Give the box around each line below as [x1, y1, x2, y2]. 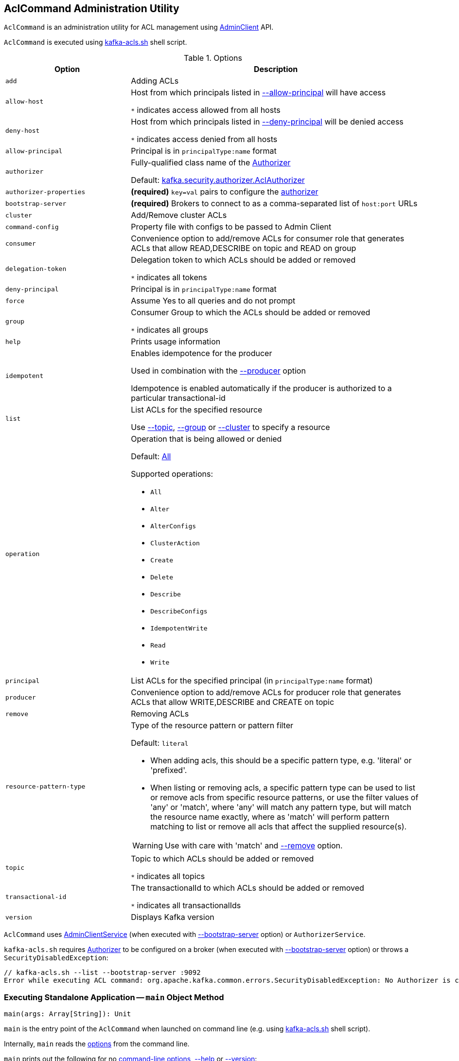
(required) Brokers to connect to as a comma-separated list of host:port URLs [131, 198, 418, 209]
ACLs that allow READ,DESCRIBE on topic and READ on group [131, 243, 356, 253]
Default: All [131, 451, 171, 462]
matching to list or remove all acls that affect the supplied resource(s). [150, 822, 407, 832]
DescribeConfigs [150, 608, 208, 615]
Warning [132, 841, 163, 851]
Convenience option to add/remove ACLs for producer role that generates [131, 687, 401, 698]
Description [253, 64, 298, 74]
